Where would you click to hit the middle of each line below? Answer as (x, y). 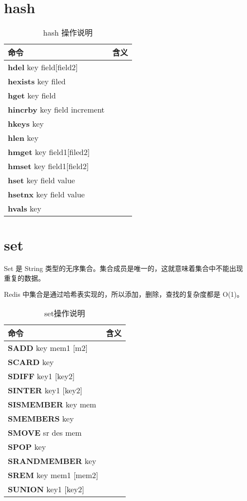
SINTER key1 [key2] (45, 390)
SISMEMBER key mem (52, 405)
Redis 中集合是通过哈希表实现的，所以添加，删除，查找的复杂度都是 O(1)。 (124, 294)
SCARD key (31, 362)
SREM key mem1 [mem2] (53, 475)
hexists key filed (37, 81)
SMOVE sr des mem (45, 433)
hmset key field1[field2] (48, 166)
